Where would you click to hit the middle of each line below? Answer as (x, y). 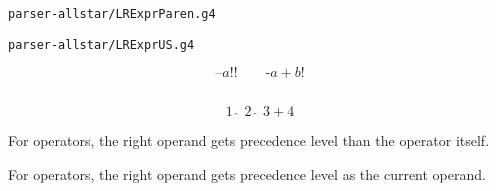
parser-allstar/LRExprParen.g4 (112, 14)
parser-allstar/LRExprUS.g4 (101, 44)
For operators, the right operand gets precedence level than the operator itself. (249, 140)
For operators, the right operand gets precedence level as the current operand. (247, 173)
